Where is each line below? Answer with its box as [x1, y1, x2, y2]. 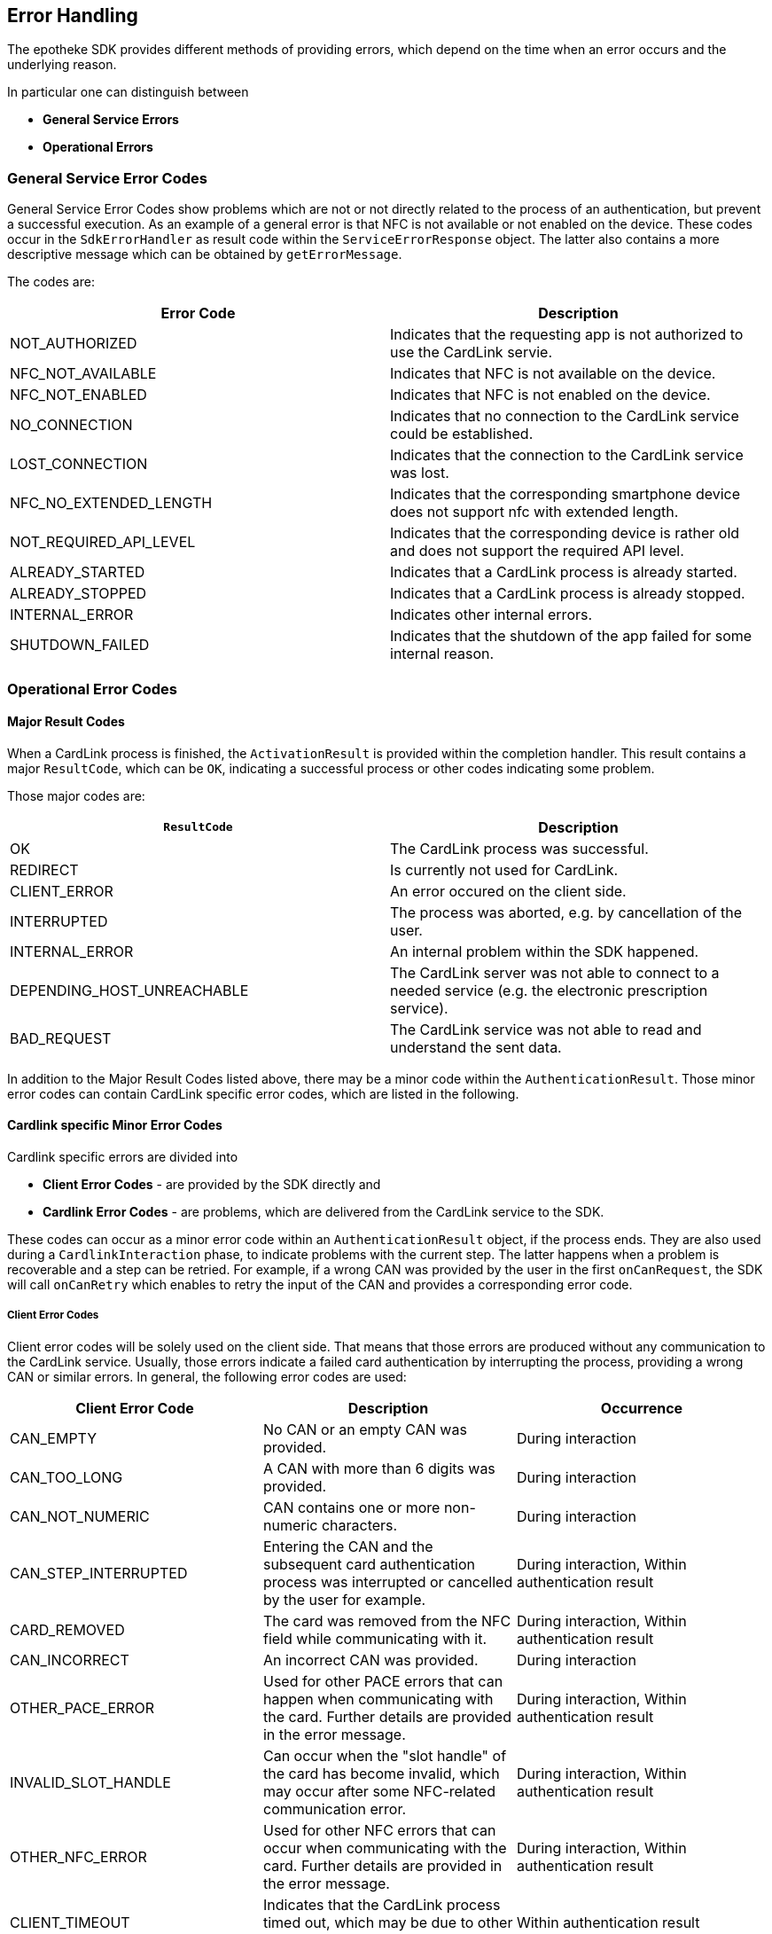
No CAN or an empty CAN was [262, 1420, 467, 1438]
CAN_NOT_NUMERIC [10, 1507, 150, 1525]
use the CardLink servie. [390, 343, 552, 362]
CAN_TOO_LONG [10, 1468, 123, 1486]
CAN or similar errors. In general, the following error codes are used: [7, 1368, 407, 1384]
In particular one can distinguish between [7, 84, 249, 100]
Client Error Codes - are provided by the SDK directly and [43, 1176, 381, 1192]
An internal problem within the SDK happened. [390, 942, 699, 960]
